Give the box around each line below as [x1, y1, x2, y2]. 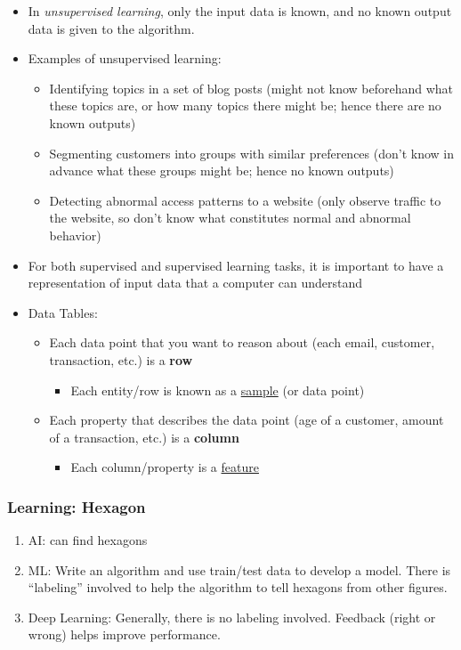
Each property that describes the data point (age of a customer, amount [49, 410, 444, 429]
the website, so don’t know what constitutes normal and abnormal [49, 208, 411, 227]
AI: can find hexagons [28, 531, 148, 549]
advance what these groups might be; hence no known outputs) [49, 161, 394, 180]
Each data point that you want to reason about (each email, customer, [49, 333, 435, 352]
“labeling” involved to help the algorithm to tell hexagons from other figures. [28, 578, 448, 597]
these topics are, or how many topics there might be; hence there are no [49, 96, 441, 115]
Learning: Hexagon [7, 495, 146, 517]
